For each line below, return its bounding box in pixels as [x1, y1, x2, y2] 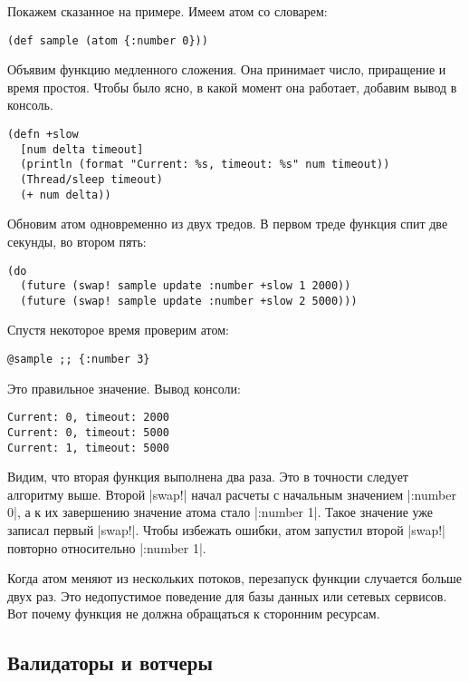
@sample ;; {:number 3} [7, 353, 150, 366]
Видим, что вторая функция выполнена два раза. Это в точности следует [7, 467, 408, 486]
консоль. [7, 95, 53, 114]
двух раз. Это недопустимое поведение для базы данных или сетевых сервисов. [7, 586, 447, 605]
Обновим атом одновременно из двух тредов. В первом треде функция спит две [7, 214, 448, 233]
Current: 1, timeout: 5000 [7, 441, 169, 454]
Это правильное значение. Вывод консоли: [7, 378, 241, 397]
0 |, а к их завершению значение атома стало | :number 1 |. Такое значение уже [7, 502, 434, 521]
